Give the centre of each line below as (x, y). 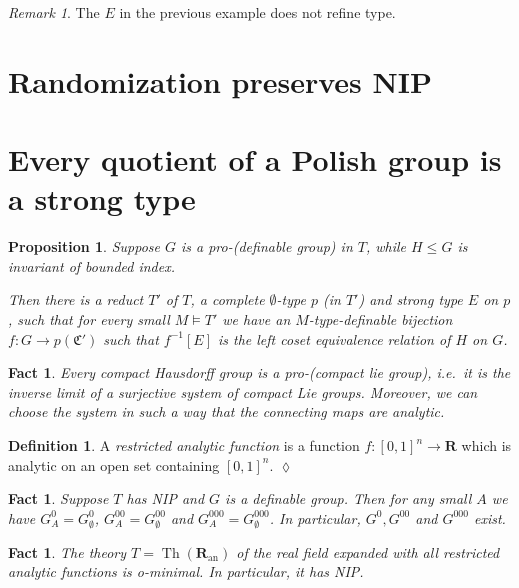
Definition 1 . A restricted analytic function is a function (184, 445)
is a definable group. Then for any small (348, 498)
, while (386, 246)
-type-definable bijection (380, 319)
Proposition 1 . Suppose (84, 246)
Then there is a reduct (76, 299)
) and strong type (410, 299)
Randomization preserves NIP (220, 80)
